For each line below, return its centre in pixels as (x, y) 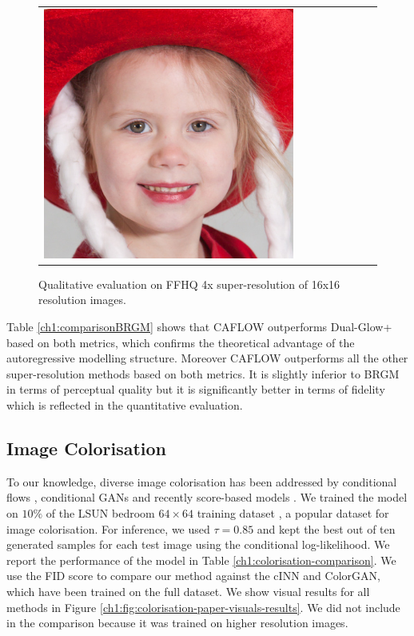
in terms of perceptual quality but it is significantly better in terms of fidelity (196, 389)
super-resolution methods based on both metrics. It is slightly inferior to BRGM (203, 373)
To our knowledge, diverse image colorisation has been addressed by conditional (202, 481)
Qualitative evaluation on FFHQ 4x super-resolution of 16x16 (189, 284)
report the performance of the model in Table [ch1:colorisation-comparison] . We (201, 560)
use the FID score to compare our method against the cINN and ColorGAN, (193, 576)
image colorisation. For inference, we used (108, 528)
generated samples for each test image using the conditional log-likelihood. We (198, 544)
